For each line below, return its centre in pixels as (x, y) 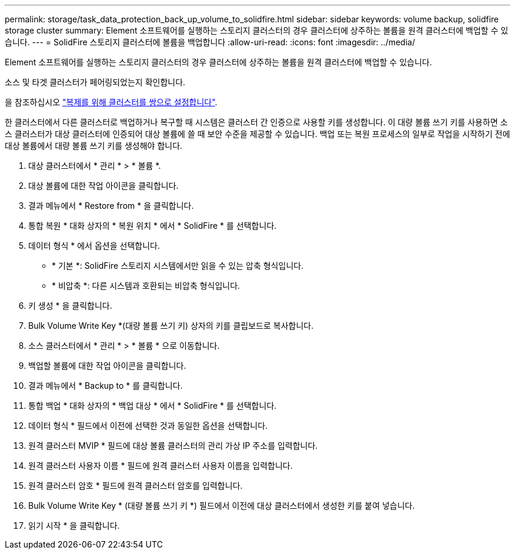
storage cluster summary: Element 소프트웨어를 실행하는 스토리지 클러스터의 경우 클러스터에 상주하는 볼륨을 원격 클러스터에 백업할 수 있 (257, 30)
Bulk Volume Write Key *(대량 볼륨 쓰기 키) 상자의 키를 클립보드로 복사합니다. (171, 326)
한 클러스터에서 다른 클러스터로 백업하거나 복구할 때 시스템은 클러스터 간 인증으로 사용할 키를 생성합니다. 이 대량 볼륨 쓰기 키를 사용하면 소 (256, 122)
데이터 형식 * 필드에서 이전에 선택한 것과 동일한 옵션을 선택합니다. (148, 425)
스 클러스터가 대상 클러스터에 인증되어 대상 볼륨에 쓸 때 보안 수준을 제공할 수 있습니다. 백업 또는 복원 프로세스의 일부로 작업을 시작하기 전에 (257, 134)
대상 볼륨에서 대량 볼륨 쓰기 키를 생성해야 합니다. (94, 146)
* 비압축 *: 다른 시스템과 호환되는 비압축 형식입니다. (146, 286)
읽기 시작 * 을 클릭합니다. (74, 525)
